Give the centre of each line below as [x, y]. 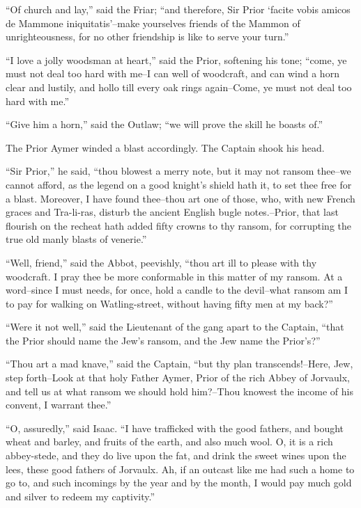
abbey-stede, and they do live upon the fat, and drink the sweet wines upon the [176, 455]
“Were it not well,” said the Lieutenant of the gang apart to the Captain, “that [175, 327]
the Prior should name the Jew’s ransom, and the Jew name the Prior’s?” [163, 340]
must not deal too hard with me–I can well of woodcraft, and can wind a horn [172, 73]
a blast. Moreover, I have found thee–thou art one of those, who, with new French [180, 198]
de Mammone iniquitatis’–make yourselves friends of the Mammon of [153, 23]
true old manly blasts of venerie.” [76, 239]
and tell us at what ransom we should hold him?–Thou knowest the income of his [179, 391]
